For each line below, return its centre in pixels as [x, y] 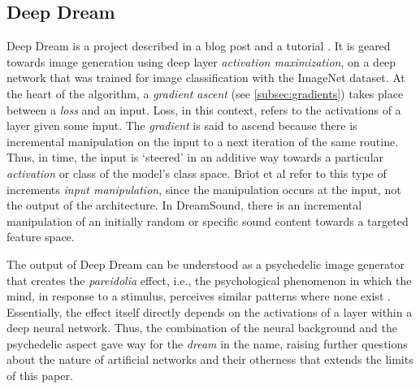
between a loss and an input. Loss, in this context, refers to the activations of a [204, 109]
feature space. [41, 237]
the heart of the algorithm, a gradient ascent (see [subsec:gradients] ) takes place [205, 93]
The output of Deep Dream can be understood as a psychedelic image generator [206, 264]
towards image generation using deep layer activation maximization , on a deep [201, 61]
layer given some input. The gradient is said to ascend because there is [182, 125]
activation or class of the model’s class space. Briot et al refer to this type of [197, 173]
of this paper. [40, 376]
